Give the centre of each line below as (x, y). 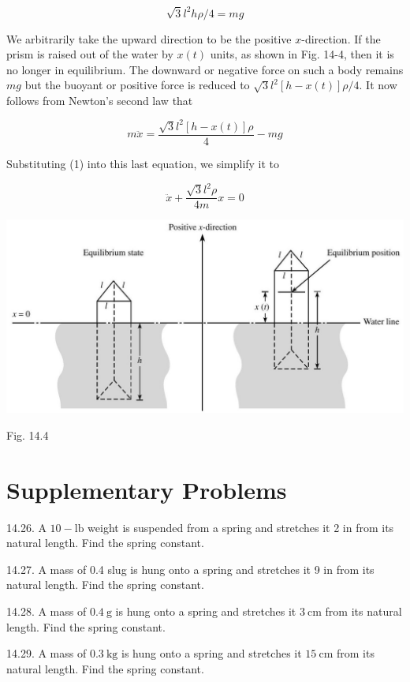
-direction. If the (341, 38)
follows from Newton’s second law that (100, 100)
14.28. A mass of (47, 611)
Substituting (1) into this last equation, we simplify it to (143, 164)
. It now (378, 85)
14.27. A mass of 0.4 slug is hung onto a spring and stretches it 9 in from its (190, 569)
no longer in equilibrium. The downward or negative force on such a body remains (205, 69)
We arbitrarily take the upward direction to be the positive (149, 38)
